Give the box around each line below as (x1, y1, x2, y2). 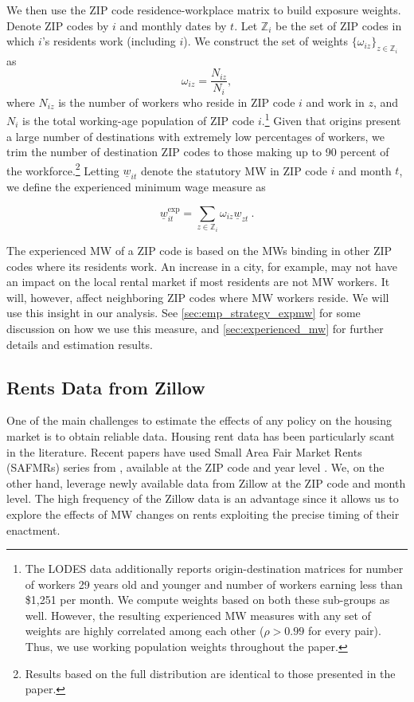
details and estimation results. (6, 335, 153, 352)
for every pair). (307, 622, 381, 639)
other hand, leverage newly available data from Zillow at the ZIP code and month (6, 474, 406, 491)
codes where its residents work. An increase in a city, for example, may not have (6, 257, 397, 274)
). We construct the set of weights (183, 33, 349, 49)
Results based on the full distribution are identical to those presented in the (25, 665, 396, 681)
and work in (306, 93, 365, 110)
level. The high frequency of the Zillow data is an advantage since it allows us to (6, 490, 399, 507)
